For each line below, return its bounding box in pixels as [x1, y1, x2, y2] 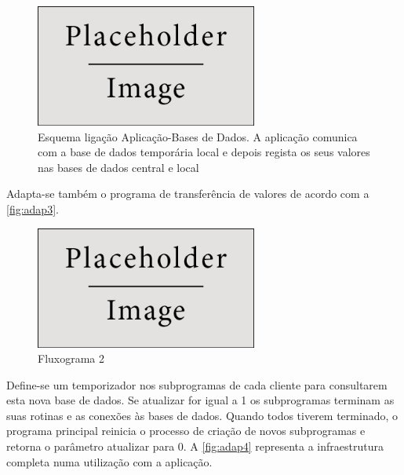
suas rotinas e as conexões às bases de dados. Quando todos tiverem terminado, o [6, 407, 398, 423]
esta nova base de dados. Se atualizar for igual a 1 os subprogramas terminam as [6, 392, 395, 408]
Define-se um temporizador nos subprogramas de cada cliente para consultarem [6, 376, 388, 393]
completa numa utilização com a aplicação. [6, 453, 213, 470]
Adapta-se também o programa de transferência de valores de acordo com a [6, 185, 369, 202]
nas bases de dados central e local [38, 159, 199, 175]
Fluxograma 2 [38, 350, 105, 367]
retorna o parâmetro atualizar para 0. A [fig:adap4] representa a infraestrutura [6, 438, 384, 455]
